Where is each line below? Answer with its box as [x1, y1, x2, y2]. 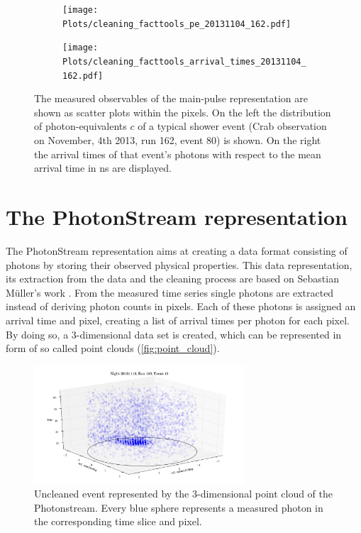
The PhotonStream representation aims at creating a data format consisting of [6, 243, 348, 258]
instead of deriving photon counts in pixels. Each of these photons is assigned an [6, 299, 356, 314]
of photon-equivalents [34, 119, 127, 133]
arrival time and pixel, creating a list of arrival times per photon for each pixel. [6, 312, 350, 327]
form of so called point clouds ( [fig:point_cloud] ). [6, 341, 220, 356]
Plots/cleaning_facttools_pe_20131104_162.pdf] [62, 18, 291, 29]
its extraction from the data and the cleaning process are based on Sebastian [6, 271, 339, 286]
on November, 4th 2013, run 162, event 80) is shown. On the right [34, 133, 321, 148]
